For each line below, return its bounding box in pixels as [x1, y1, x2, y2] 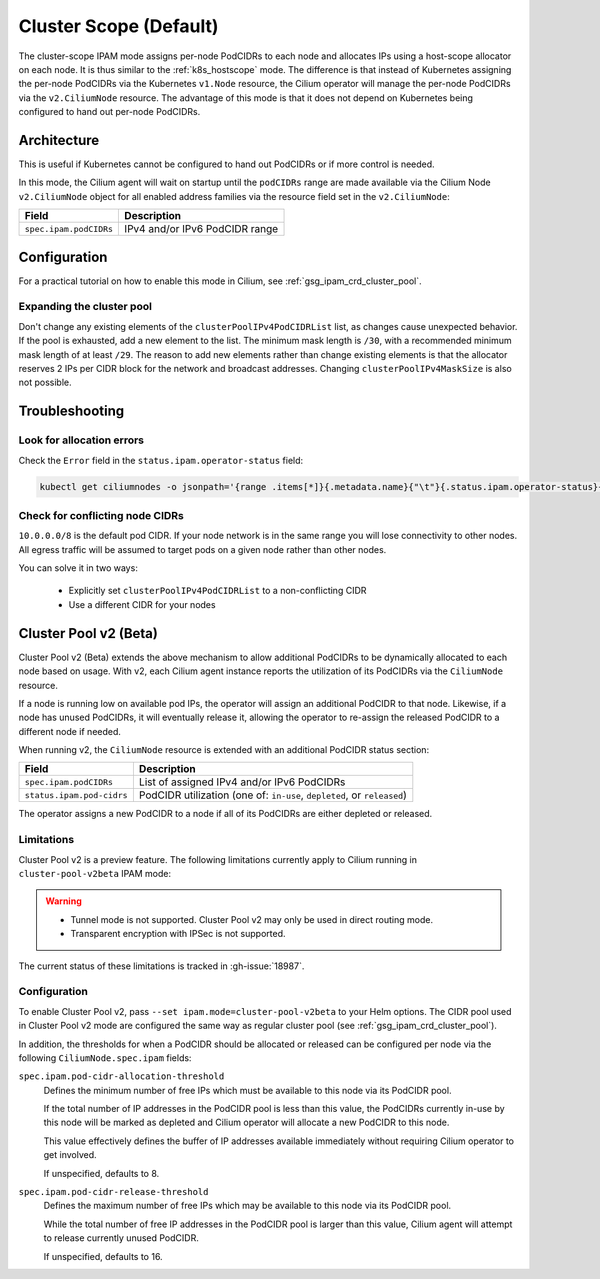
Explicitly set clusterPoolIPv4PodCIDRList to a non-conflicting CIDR [68, 585, 367, 597]
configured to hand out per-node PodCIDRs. [18, 106, 201, 118]
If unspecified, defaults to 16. [43, 1250, 164, 1262]
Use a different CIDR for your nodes [68, 598, 216, 610]
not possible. [18, 376, 72, 389]
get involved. [43, 1149, 97, 1161]
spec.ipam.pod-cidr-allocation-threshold [18, 1071, 225, 1082]
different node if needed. [18, 725, 122, 737]
